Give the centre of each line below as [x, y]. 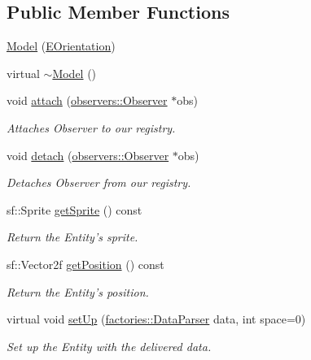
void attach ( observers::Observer [87, 100]
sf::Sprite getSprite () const [74, 209]
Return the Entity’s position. [78, 291]
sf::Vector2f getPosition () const [85, 264]
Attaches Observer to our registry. [91, 127]
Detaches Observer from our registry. [99, 182]
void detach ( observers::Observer [88, 155]
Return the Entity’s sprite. [72, 237]
